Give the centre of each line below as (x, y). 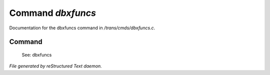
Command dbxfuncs (52, 13)
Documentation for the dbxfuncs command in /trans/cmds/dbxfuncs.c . (82, 28)
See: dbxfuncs (37, 55)
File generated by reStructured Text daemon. (55, 66)
